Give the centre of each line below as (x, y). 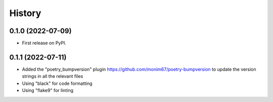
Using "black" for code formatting (57, 83)
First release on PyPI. (44, 43)
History (25, 13)
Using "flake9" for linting (48, 90)
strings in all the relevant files (53, 76)
